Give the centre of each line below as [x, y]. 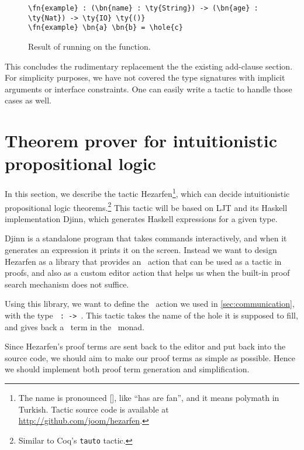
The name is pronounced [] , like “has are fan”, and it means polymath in [149, 397]
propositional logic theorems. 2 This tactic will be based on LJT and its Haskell [146, 206]
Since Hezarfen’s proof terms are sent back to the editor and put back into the [145, 346]
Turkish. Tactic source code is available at [94, 409]
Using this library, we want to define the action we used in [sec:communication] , [150, 304]
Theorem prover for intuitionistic [141, 141]
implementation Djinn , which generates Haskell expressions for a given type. [141, 218]
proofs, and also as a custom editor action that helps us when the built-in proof [147, 273]
